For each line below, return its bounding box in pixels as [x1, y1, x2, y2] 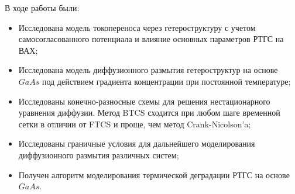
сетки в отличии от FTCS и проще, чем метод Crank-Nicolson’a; [18, 117, 251, 130]
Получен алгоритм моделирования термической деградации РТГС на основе [18, 168, 290, 181]
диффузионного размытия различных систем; [18, 148, 179, 161]
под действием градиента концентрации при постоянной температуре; [42, 75, 291, 87]
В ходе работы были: [5, 2, 80, 13]
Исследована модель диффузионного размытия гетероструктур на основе [18, 64, 278, 76]
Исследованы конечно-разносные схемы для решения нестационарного [18, 95, 270, 107]
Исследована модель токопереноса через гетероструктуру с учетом [18, 21, 256, 33]
